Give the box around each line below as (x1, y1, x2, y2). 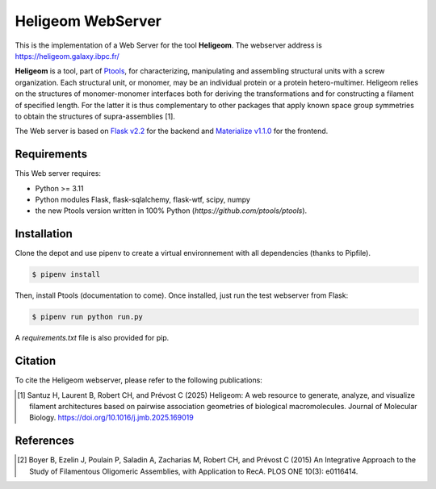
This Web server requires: (15, 169, 101, 178)
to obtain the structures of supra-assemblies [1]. (15, 111, 175, 121)
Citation (15, 354, 57, 368)
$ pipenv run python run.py (31, 312, 143, 322)
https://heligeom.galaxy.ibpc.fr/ (15, 51, 120, 61)
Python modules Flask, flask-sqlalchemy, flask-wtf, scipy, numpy (35, 194, 250, 204)
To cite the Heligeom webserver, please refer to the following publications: (15, 375, 262, 385)
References (15, 434, 74, 448)
